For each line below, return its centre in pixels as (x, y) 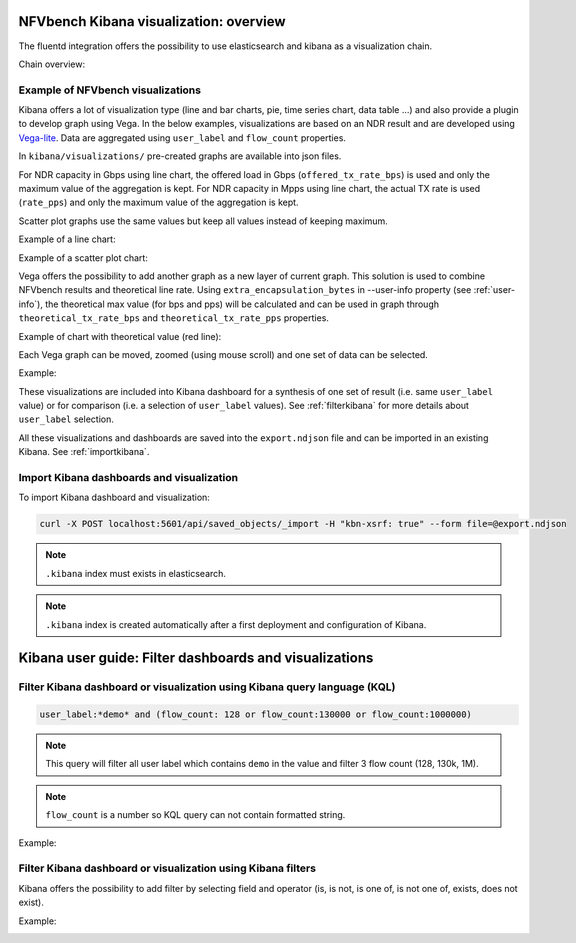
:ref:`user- (494, 290)
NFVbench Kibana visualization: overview (152, 21)
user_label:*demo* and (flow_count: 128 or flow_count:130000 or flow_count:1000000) (255, 714)
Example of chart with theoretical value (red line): (120, 336)
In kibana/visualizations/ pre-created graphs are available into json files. (180, 156)
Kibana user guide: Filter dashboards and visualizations (196, 658)
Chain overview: (51, 64)
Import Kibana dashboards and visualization (128, 478)
